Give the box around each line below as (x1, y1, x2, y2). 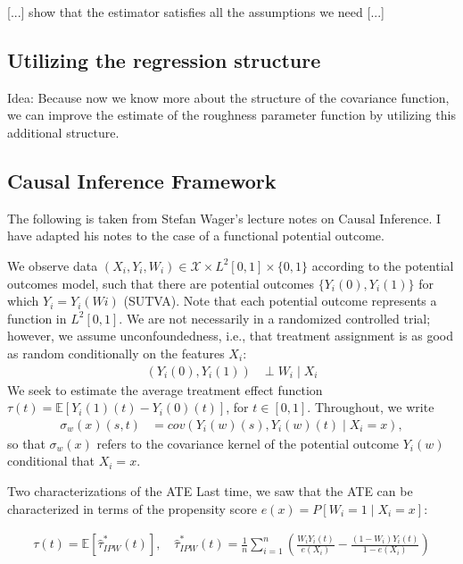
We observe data (7, 256, 98, 274)
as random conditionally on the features (7, 343, 225, 362)
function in (7, 308, 67, 327)
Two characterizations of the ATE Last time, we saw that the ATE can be (7, 481, 413, 500)
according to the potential (311, 256, 454, 274)
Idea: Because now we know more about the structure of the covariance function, (7, 88, 450, 106)
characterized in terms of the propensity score (7, 499, 258, 518)
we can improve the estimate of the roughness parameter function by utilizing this (7, 105, 456, 124)
